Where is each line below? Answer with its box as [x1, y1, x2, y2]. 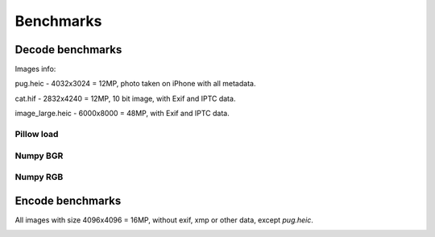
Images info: [14, 64, 56, 74]
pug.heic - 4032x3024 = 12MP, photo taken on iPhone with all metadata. [14, 79, 256, 89]
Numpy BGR [14, 150, 64, 161]
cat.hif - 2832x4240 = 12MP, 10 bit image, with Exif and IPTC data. [14, 94, 236, 103]
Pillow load [14, 129, 59, 139]
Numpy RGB [14, 172, 64, 183]
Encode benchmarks [14, 193, 122, 207]
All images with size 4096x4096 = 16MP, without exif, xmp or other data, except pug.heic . [14, 214, 314, 225]
